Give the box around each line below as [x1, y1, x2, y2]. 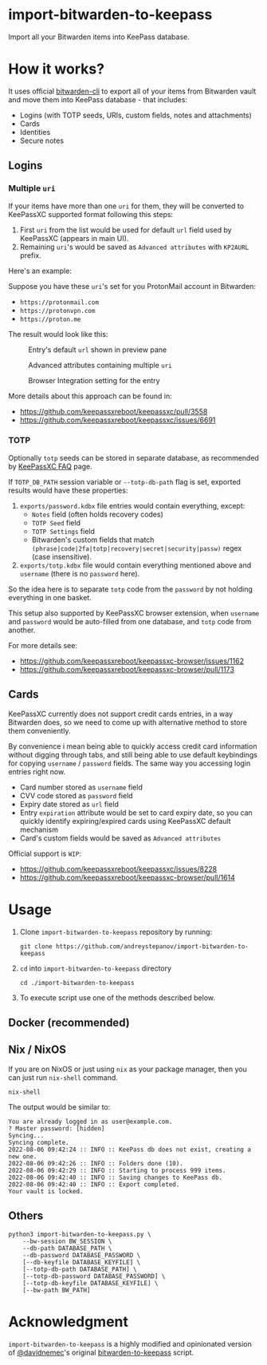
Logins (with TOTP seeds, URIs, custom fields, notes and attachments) [19, 110, 253, 120]
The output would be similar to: [8, 1102, 111, 1111]
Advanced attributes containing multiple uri [28, 360, 173, 370]
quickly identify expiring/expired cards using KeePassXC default [19, 816, 231, 825]
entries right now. [8, 766, 66, 776]
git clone [19, 942, 53, 951]
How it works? [8, 60, 105, 78]
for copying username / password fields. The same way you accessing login [8, 758, 251, 768]
